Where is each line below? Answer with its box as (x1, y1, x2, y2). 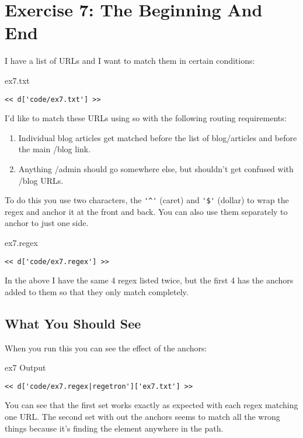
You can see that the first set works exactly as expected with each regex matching (5, 399, 298, 411)
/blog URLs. (18, 174, 64, 186)
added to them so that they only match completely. (5, 285, 189, 297)
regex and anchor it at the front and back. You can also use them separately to (5, 205, 288, 217)
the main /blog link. (18, 143, 91, 155)
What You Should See (5, 314, 141, 332)
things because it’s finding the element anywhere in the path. (5, 422, 224, 434)
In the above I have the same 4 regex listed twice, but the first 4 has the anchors (5, 274, 294, 286)
